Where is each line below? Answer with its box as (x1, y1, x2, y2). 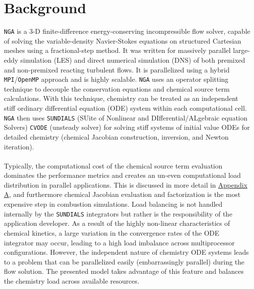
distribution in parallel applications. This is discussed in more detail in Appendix (4, 179, 248, 190)
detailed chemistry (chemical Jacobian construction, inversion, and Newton (4, 131, 229, 142)
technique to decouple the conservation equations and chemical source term (4, 83, 230, 94)
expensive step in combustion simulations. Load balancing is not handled (4, 199, 223, 209)
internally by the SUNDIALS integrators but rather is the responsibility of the (4, 208, 232, 218)
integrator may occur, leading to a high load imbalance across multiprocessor (4, 237, 235, 247)
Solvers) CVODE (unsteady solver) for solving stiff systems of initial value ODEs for (4, 122, 250, 132)
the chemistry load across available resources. (4, 275, 139, 286)
